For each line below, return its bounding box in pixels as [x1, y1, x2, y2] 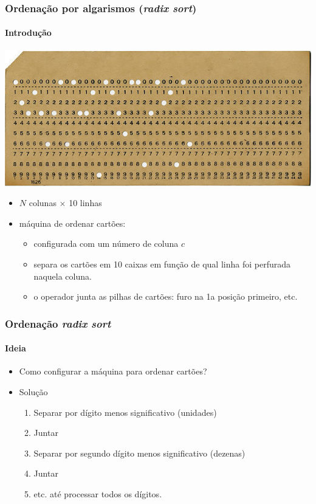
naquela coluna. [33, 269, 92, 282]
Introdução [5, 26, 52, 39]
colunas [29, 196, 57, 209]
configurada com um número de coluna [33, 237, 179, 250]
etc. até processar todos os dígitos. [33, 488, 162, 500]
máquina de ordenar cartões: [19, 216, 126, 229]
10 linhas [69, 196, 102, 209]
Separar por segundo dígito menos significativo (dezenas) [33, 446, 246, 459]
